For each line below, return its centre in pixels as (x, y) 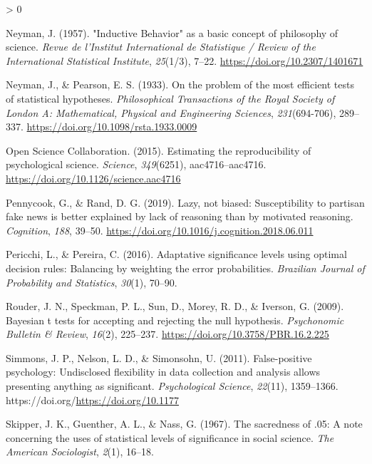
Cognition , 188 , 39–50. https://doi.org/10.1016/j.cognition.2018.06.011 (160, 230)
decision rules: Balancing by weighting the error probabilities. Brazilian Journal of (185, 268)
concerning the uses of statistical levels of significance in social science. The (170, 437)
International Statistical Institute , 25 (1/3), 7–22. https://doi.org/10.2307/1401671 (185, 60)
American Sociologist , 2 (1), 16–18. (80, 452)
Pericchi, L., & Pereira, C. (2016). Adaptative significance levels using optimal (176, 254)
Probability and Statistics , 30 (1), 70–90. (92, 282)
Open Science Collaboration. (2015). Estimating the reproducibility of (159, 150)
